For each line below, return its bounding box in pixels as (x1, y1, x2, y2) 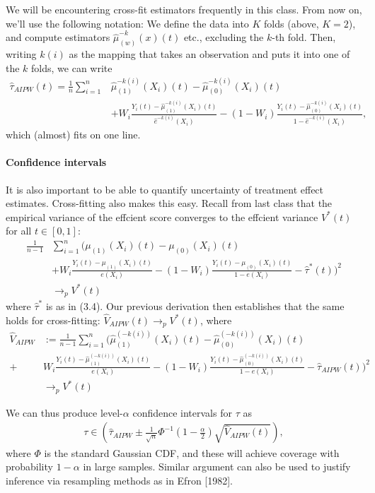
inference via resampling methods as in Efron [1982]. (6, 473, 233, 487)
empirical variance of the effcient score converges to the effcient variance (6, 209, 318, 224)
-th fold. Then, (272, 30, 336, 44)
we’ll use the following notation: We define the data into (6, 16, 249, 30)
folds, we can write (31, 60, 112, 75)
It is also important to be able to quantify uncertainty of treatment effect (6, 182, 324, 196)
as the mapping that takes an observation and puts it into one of (69, 47, 350, 61)
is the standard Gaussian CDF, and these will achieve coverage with (44, 445, 340, 460)
